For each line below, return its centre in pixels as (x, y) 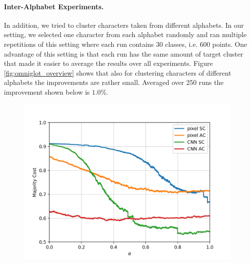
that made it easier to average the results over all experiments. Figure (108, 63)
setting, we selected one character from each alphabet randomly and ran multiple (125, 34)
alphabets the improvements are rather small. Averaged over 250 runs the (114, 82)
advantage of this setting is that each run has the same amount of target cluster (124, 53)
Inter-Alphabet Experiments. (54, 6)
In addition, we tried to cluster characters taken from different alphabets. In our (124, 25)
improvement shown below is (47, 91)
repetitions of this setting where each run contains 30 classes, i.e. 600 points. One (125, 44)
